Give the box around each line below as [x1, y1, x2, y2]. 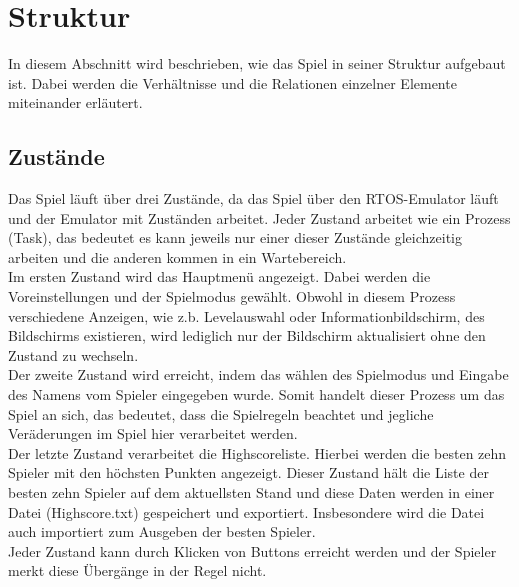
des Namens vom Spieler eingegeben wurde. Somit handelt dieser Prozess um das [8, 384, 505, 405]
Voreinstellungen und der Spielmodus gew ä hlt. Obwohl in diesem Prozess [8, 286, 456, 307]
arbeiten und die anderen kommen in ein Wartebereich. [8, 246, 347, 267]
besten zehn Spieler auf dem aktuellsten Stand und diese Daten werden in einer [8, 482, 495, 503]
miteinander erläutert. [8, 92, 143, 113]
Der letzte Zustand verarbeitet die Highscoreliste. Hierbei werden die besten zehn [8, 442, 507, 463]
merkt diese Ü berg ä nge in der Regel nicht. [8, 560, 267, 581]
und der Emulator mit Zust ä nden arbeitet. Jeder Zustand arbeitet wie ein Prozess [8, 207, 511, 228]
